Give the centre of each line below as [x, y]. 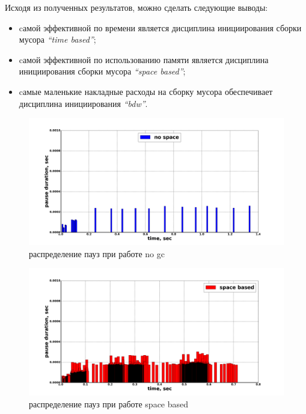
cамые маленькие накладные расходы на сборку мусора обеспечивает [146, 91]
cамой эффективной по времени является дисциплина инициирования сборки [160, 27]
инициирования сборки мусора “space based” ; [102, 71]
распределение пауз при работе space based [109, 403]
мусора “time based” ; [57, 39]
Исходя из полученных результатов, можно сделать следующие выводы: [136, 7]
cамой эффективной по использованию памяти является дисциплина [144, 59]
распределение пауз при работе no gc [97, 253]
